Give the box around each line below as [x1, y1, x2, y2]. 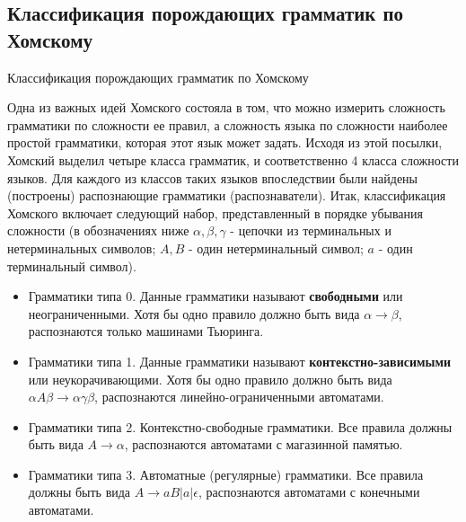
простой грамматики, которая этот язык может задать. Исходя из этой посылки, [7, 133, 443, 152]
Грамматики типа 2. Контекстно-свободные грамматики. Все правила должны [28, 417, 453, 436]
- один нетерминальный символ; [189, 238, 364, 257]
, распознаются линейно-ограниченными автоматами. [94, 387, 384, 406]
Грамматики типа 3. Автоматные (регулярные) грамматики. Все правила [28, 464, 424, 483]
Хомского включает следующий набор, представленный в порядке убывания [7, 203, 423, 222]
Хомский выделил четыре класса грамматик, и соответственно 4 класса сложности [7, 150, 459, 169]
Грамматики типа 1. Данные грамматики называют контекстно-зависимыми [28, 351, 452, 370]
